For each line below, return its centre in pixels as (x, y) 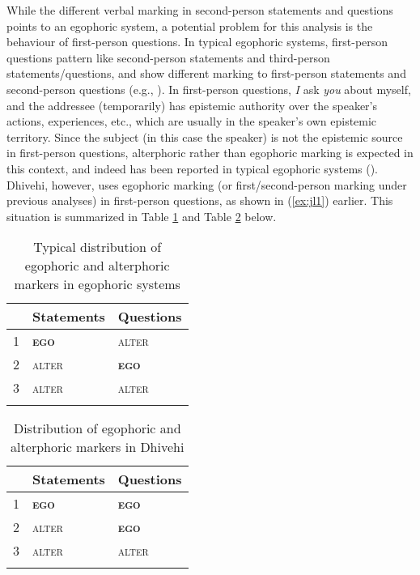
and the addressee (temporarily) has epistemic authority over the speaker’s (192, 105)
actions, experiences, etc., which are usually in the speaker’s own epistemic (192, 121)
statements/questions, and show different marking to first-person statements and (206, 73)
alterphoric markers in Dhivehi (98, 447)
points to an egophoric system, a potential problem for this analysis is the (190, 26)
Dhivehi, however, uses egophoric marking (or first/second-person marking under (207, 184)
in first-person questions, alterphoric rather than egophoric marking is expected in (210, 153)
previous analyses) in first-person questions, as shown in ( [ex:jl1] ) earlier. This (200, 200)
